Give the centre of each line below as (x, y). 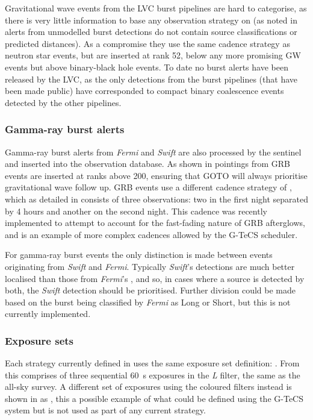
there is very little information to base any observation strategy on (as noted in (151, 20)
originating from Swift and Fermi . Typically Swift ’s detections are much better (150, 266)
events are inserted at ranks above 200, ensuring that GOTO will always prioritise (156, 175)
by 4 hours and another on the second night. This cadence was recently (136, 211)
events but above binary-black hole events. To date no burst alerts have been (147, 67)
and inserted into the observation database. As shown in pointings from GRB (147, 164)
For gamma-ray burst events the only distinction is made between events (139, 255)
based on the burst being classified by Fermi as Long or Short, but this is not (148, 302)
